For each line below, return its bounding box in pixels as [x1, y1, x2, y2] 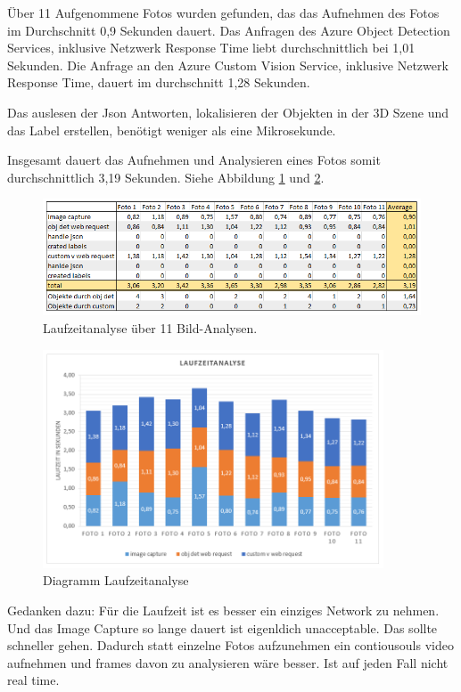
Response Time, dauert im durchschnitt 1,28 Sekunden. [7, 73, 310, 92]
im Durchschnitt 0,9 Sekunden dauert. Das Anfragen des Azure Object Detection [7, 20, 450, 39]
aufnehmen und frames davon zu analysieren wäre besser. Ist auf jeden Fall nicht [7, 653, 449, 672]
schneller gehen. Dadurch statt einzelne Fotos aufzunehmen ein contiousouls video [7, 636, 454, 655]
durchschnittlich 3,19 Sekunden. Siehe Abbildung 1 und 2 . [7, 167, 325, 186]
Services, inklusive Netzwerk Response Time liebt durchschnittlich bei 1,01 [7, 38, 416, 57]
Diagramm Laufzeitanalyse [43, 571, 189, 590]
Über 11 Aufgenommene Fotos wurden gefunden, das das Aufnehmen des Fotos [7, 4, 440, 21]
